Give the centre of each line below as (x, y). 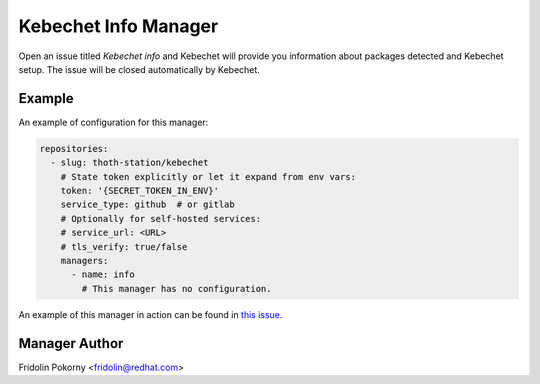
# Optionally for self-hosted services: (161, 218)
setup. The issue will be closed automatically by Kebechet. (139, 69)
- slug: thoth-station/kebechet (129, 163)
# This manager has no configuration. (176, 288)
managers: (84, 260)
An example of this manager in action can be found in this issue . (150, 314)
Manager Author (71, 343)
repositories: (74, 148)
